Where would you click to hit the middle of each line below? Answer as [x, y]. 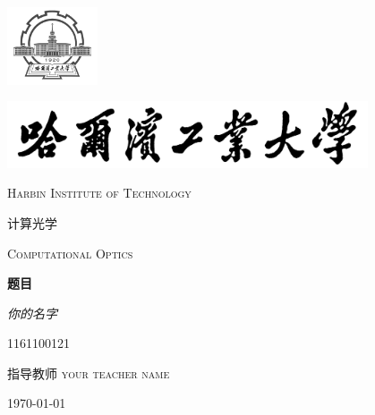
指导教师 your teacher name [89, 373]
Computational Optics [70, 253]
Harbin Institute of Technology [99, 193]
